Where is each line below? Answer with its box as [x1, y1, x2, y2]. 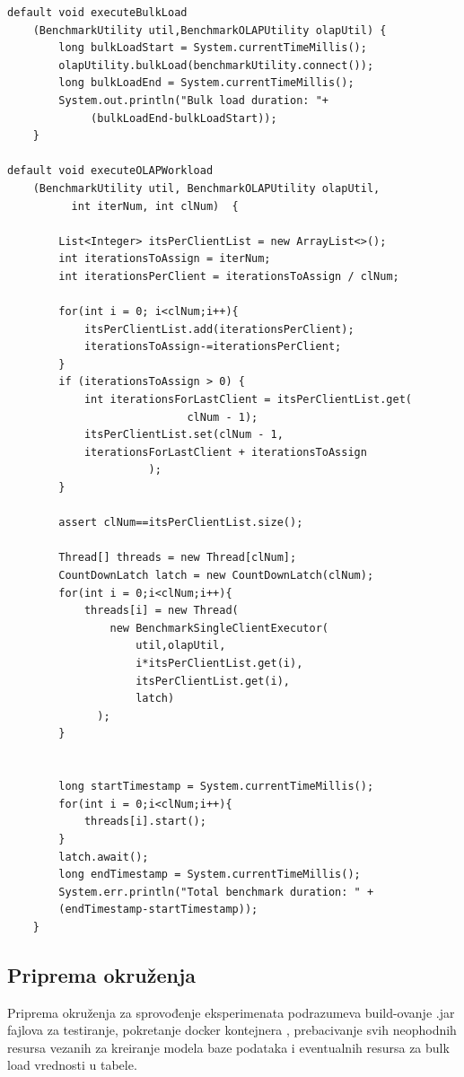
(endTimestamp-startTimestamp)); [58, 903, 258, 916]
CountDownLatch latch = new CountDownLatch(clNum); [58, 569, 374, 582]
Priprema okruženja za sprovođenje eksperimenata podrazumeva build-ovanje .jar [7, 1003, 455, 1021]
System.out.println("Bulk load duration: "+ [58, 93, 328, 107]
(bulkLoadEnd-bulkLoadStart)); [91, 111, 277, 125]
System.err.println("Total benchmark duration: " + [58, 885, 374, 898]
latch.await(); [58, 850, 149, 863]
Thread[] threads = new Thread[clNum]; [58, 551, 297, 565]
